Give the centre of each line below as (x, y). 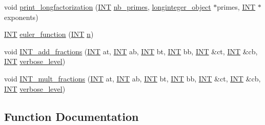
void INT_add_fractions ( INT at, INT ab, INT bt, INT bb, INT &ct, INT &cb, (131, 51)
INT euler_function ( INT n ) (49, 34)
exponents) (21, 17)
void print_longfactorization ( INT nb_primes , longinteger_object (108, 7)
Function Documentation (72, 116)
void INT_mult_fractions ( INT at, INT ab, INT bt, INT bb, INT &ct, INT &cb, (132, 78)
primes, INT (236, 7)
